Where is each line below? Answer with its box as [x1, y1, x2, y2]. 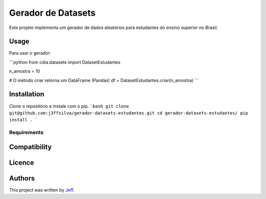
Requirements [9, 129, 44, 136]
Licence [9, 158, 34, 167]
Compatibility [9, 142, 52, 151]
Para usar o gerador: [9, 50, 51, 56]
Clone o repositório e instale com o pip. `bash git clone [9, 103, 129, 109]
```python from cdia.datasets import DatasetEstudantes [9, 59, 121, 65]
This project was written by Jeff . [9, 187, 75, 193]
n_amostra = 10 [9, 68, 40, 74]
